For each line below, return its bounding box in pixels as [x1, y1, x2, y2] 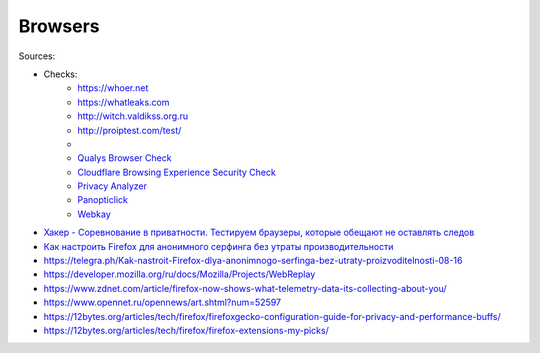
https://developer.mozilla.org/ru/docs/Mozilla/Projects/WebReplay [43, 268, 316, 280]
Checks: [43, 68, 78, 80]
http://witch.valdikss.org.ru [77, 110, 189, 122]
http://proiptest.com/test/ [77, 124, 182, 136]
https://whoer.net [77, 82, 149, 94]
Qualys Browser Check [77, 152, 172, 164]
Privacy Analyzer [77, 180, 148, 192]
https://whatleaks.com [77, 96, 170, 108]
